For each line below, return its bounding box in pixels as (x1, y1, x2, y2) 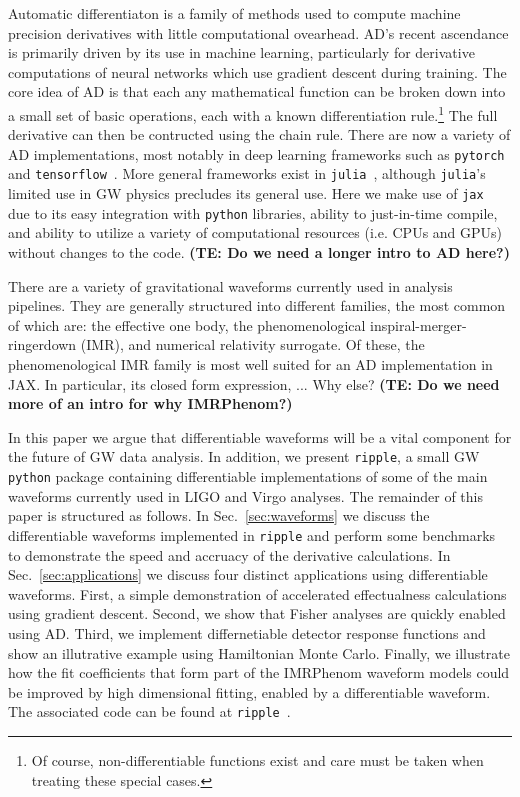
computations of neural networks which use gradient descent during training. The (8, 61, 507, 82)
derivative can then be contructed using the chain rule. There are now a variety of (8, 124, 511, 145)
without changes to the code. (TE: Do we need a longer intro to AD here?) (8, 242, 510, 263)
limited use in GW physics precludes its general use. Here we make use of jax (8, 183, 484, 204)
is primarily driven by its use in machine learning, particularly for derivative (8, 42, 475, 63)
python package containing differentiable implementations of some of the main (8, 466, 488, 487)
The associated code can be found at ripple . (8, 701, 291, 722)
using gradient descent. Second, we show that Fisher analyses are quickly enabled (8, 603, 506, 624)
